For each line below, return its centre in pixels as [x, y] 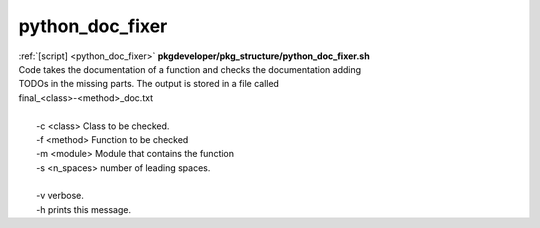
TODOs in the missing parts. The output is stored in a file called [149, 84]
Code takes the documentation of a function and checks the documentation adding [190, 69]
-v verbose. [60, 196]
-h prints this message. [84, 209]
